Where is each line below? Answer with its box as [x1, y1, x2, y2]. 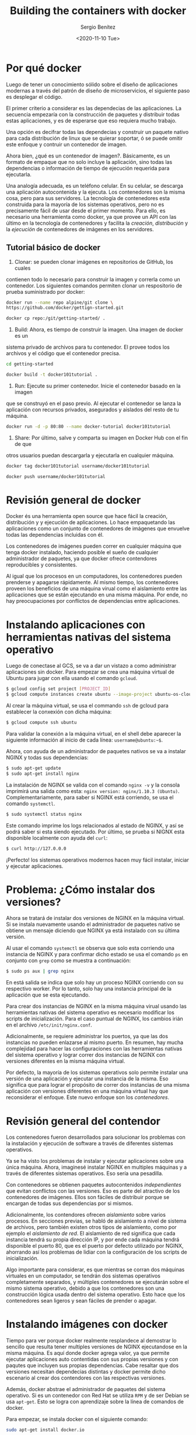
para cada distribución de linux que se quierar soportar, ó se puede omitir [6, 135, 183, 142]
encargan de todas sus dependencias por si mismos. [6, 1200, 133, 1207]
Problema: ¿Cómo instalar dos [6, 883, 156, 896]
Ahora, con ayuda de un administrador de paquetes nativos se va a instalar [6, 748, 186, 754]
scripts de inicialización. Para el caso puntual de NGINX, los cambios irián [6, 1015, 184, 1022]
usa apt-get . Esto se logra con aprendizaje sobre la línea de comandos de [6, 1398, 184, 1405]
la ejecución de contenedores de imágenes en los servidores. [6, 225, 154, 232]
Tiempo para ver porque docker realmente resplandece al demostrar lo [6, 1337, 177, 1344]
